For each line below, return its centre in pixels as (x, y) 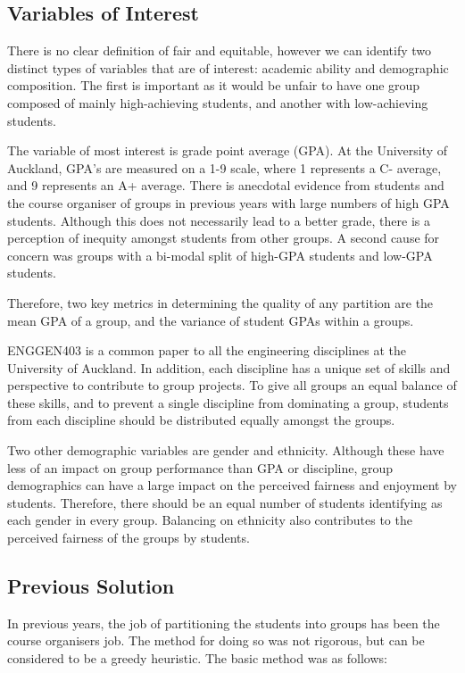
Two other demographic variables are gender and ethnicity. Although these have (226, 450)
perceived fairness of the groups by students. (129, 538)
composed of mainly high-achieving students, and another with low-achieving (218, 102)
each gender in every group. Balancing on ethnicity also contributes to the (210, 520)
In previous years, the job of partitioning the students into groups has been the (224, 623)
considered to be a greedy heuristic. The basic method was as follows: (197, 658)
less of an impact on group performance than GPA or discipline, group (200, 467)
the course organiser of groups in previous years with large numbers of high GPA (228, 202)
